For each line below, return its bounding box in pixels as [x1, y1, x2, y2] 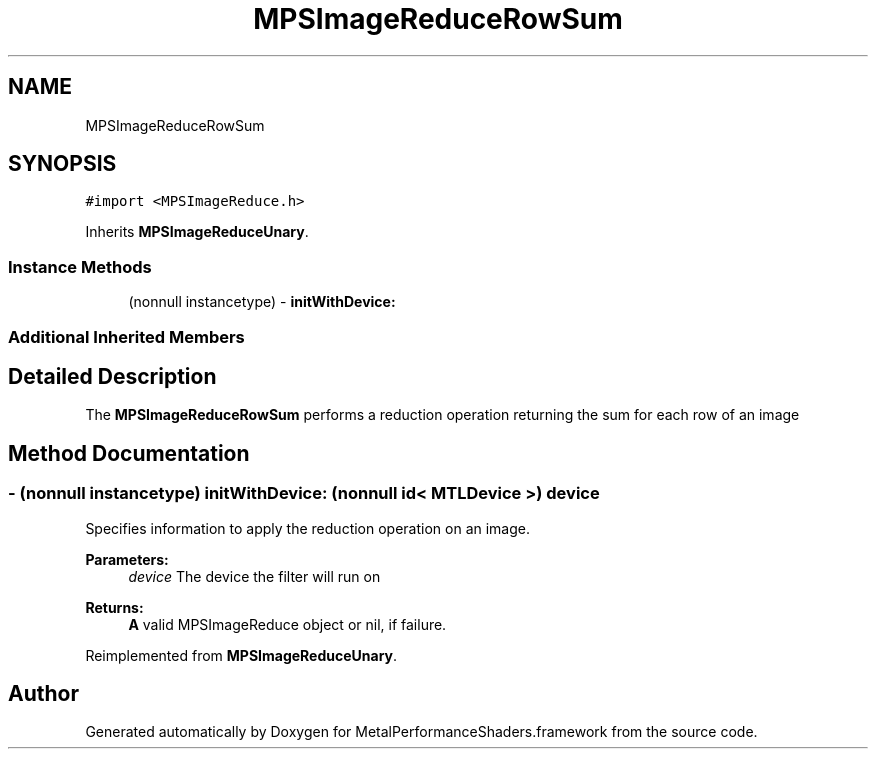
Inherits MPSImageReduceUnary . [85, 223, 309, 241]
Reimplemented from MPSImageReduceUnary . [85, 646, 398, 664]
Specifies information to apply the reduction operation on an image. [85, 519, 531, 537]
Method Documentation [8, 440, 250, 466]
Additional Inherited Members [8, 326, 245, 347]
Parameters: [85, 550, 169, 568]
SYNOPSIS [8, 151, 117, 177]
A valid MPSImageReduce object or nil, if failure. [128, 615, 447, 633]
